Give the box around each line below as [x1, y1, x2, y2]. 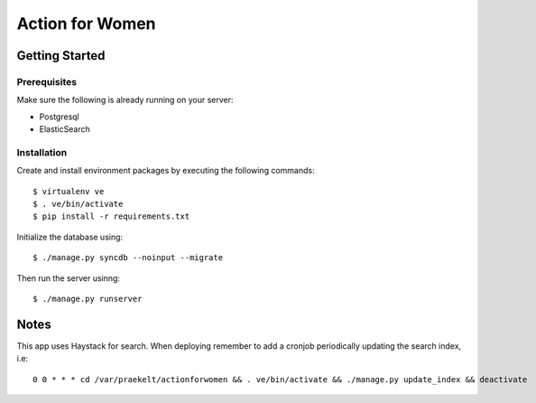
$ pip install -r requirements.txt [32, 211, 190, 221]
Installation [16, 145, 68, 158]
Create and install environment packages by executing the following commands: [16, 165, 315, 176]
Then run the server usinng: [16, 272, 121, 284]
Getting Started [16, 48, 106, 63]
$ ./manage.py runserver [32, 294, 143, 304]
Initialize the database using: [16, 231, 124, 242]
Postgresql [39, 111, 80, 122]
